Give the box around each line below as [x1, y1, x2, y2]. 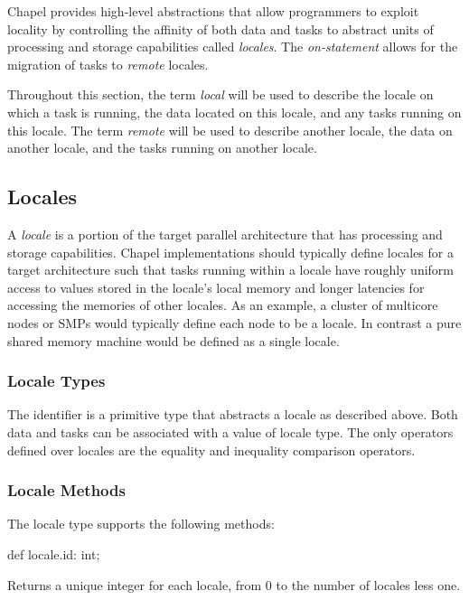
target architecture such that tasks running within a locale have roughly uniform [7, 260, 455, 279]
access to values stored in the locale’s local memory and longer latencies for [7, 277, 425, 296]
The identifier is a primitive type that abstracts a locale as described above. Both [7, 405, 458, 424]
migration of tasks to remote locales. [7, 54, 209, 73]
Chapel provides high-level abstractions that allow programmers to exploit [7, 2, 419, 20]
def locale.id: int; [7, 544, 100, 563]
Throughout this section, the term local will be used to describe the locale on [7, 85, 434, 104]
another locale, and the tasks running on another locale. [7, 138, 317, 157]
